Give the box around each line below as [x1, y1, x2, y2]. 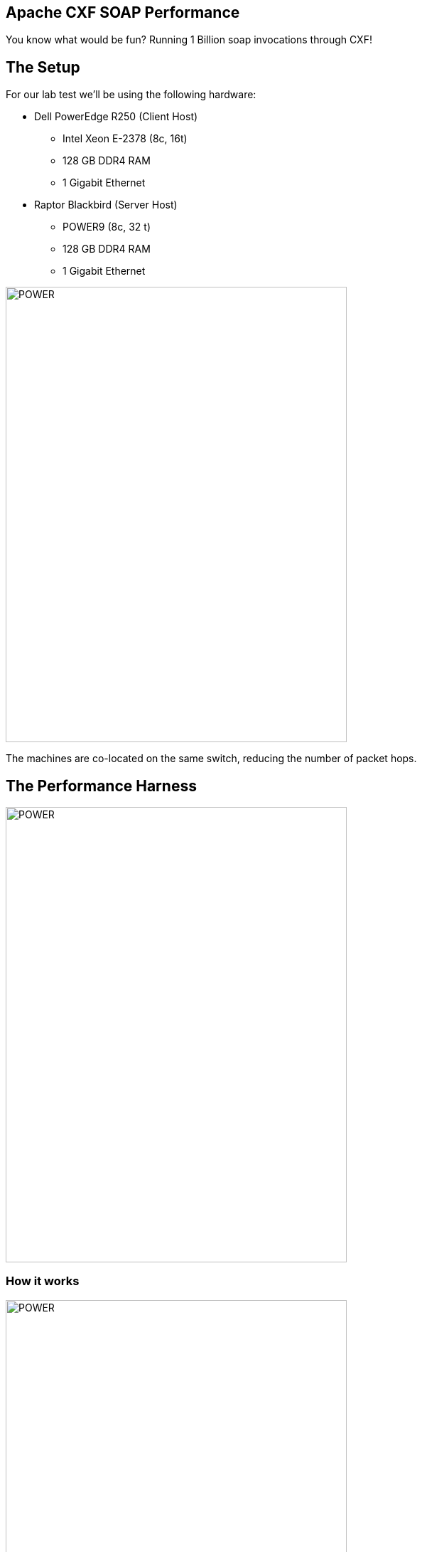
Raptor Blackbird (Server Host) [34, 199, 178, 211]
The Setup [6, 58, 80, 76]
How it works [6, 1274, 80, 1289]
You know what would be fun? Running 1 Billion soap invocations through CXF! [6, 33, 372, 46]
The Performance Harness [6, 776, 197, 795]
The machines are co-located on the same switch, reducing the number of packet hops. [6, 752, 417, 765]
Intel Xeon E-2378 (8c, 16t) [63, 132, 188, 145]
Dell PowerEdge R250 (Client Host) [34, 110, 198, 123]
